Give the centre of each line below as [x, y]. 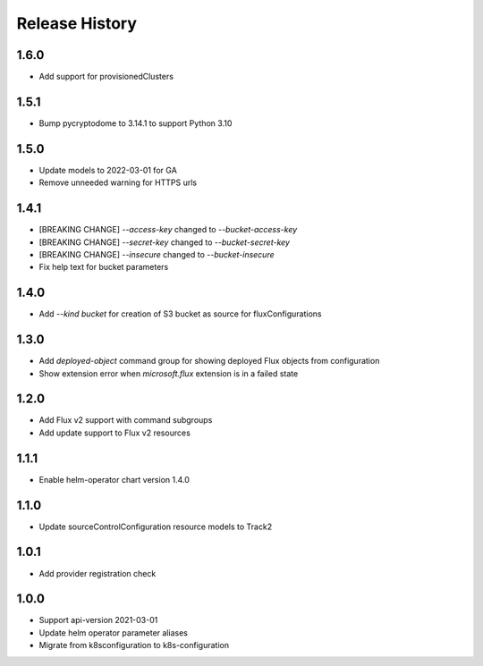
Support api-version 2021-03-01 [98, 620]
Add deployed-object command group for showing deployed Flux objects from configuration [209, 361]
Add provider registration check [97, 573]
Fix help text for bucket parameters [104, 267]
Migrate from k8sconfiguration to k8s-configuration [134, 645]
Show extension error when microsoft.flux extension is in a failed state [169, 373]
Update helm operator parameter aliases [113, 632]
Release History [77, 23]
